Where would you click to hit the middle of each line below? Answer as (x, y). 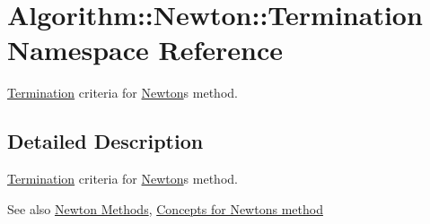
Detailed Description (105, 141)
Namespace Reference (145, 50)
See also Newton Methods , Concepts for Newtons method (165, 208)
